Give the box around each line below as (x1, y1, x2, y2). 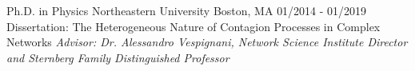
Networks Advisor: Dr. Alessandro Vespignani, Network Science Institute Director (6, 34, 408, 50)
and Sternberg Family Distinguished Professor (6, 49, 229, 65)
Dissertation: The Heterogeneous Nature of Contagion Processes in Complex (6, 18, 381, 34)
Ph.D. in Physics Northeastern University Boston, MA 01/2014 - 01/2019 (6, 2, 367, 18)
